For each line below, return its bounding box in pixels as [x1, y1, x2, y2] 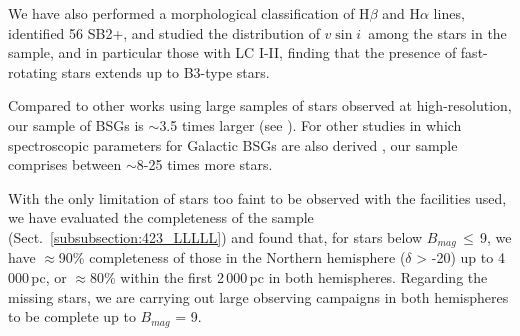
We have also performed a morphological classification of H [8, 3, 370, 23]
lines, [433, 3, 465, 23]
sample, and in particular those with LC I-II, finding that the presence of [8, 42, 457, 63]
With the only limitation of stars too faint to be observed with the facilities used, [8, 187, 507, 208]
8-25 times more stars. [136, 154, 273, 175]
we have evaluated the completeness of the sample [8, 207, 314, 228]
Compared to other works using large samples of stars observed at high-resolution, [8, 95, 512, 116]
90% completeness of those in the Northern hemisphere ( [58, 247, 406, 268]
